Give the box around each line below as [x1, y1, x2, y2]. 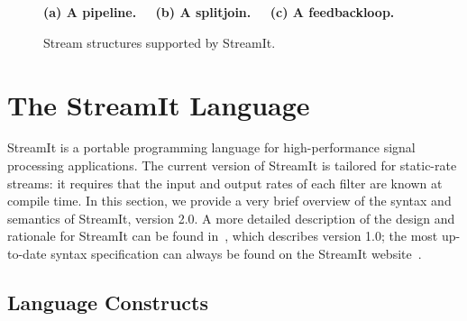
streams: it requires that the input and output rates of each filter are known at [7, 173, 443, 192]
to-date [7, 244, 47, 263]
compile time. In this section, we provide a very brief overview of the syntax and [7, 191, 452, 210]
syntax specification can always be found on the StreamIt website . [50, 244, 422, 263]
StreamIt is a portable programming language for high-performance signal [7, 138, 416, 157]
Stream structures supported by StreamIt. [43, 32, 276, 51]
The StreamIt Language [7, 86, 310, 123]
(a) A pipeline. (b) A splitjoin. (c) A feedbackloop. [43, 3, 395, 22]
